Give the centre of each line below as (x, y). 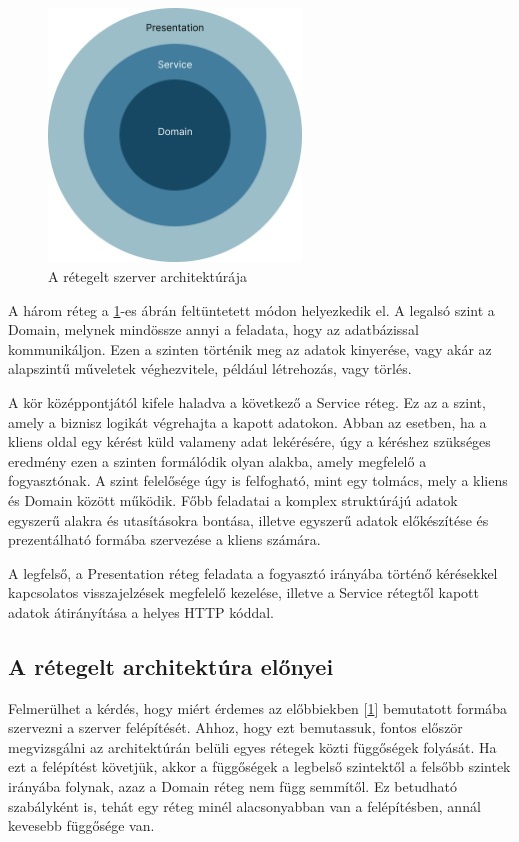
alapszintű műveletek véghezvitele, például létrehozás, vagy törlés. (210, 368)
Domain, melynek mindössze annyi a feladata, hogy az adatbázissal (213, 329)
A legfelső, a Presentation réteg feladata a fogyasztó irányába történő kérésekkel (253, 572)
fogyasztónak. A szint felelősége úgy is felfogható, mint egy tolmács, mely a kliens (258, 480)
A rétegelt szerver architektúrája (147, 275)
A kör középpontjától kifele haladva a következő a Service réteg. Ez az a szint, (247, 401)
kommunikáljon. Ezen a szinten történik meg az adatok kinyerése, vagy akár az (250, 348)
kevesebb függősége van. (81, 825)
